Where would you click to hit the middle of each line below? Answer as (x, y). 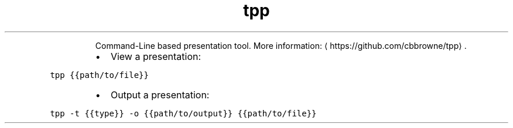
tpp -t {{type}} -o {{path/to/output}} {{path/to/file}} (183, 113)
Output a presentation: (160, 95)
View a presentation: (156, 56)
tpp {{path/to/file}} (99, 75)
